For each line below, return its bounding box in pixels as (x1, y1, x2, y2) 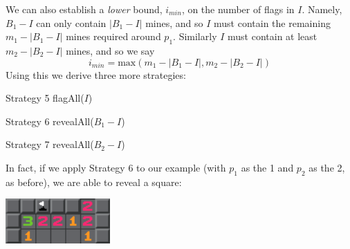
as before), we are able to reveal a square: (6, 174, 182, 189)
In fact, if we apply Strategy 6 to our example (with (6, 160, 226, 174)
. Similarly (173, 29, 217, 44)
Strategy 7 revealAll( (6, 137, 94, 151)
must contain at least (228, 29, 317, 44)
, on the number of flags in (181, 2, 295, 16)
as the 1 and (241, 160, 294, 174)
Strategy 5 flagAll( (6, 91, 84, 105)
